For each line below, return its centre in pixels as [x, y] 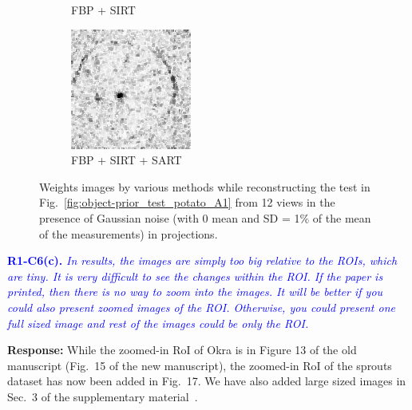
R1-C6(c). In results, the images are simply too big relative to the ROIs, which [202, 260]
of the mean [342, 217]
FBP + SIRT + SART [127, 160]
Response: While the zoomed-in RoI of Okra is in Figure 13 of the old [182, 350]
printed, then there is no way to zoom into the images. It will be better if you [195, 292]
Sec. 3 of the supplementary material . [103, 396]
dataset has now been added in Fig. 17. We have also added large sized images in [207, 381]
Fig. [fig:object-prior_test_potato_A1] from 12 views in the [187, 202]
